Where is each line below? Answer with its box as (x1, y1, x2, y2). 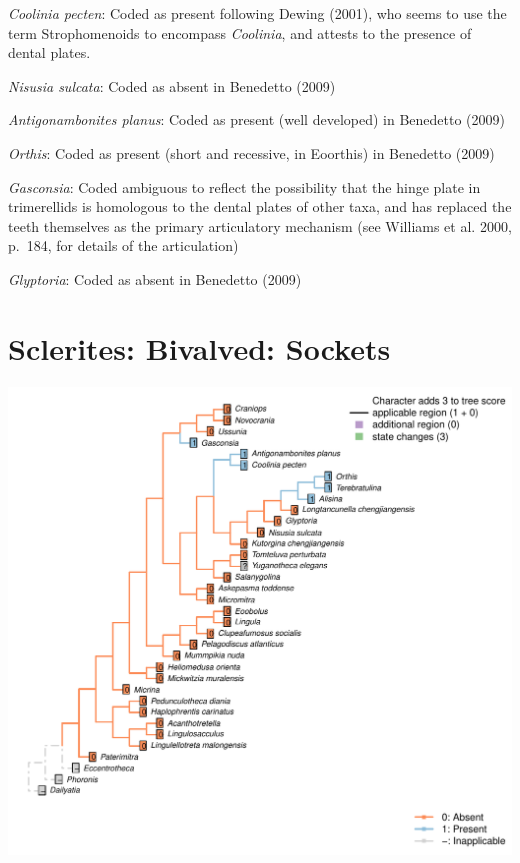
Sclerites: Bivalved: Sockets (8, 327, 391, 368)
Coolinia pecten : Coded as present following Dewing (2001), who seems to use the (8, 3, 507, 23)
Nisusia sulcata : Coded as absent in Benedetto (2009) (8, 75, 336, 96)
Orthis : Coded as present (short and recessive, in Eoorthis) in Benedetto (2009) (8, 142, 495, 163)
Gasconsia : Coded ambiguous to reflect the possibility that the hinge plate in (8, 176, 481, 197)
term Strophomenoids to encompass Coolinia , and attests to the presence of (8, 22, 472, 43)
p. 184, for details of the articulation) (8, 235, 239, 256)
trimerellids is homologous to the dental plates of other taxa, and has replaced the (8, 196, 512, 217)
